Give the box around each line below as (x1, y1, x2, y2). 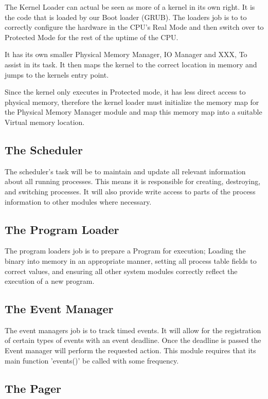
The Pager (5, 380, 61, 396)
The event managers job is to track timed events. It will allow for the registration (5, 324, 261, 335)
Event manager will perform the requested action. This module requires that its (5, 345, 256, 356)
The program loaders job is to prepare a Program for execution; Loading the (5, 245, 246, 256)
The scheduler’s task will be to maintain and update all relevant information (5, 166, 246, 176)
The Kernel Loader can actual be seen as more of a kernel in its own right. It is (5, 2, 255, 12)
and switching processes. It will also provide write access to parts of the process (5, 186, 256, 196)
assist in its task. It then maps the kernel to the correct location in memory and (5, 59, 257, 69)
